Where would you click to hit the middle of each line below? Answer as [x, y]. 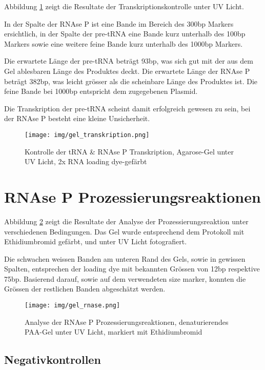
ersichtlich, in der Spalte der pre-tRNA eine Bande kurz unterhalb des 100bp [125, 34]
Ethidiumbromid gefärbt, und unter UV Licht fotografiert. [96, 241]
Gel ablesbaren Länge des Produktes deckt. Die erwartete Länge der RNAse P [127, 71]
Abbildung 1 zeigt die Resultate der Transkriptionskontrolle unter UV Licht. [124, 6]
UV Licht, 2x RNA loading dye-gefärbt [86, 161]
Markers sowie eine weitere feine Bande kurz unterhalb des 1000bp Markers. [124, 43]
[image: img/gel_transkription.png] [87, 135]
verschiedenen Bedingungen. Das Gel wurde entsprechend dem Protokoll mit [124, 231]
